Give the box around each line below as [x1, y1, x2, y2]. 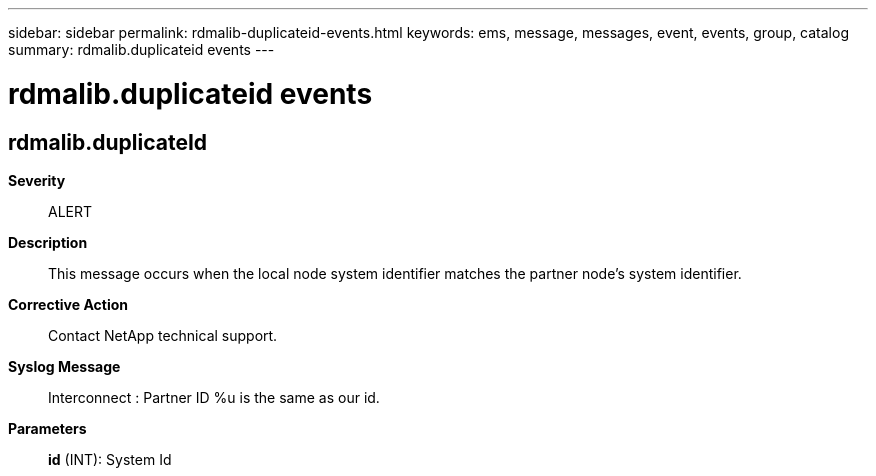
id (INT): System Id [48, 450, 172, 468]
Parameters [8, 419, 87, 437]
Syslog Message [8, 357, 121, 375]
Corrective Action [8, 295, 128, 313]
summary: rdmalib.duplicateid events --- [8, 41, 275, 58]
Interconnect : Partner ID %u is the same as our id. [48, 388, 380, 406]
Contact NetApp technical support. [48, 326, 278, 344]
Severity [8, 171, 66, 189]
